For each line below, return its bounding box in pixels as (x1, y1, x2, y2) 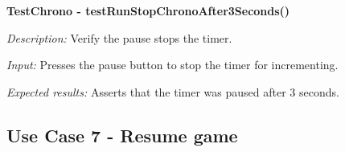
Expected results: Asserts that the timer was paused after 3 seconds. (6, 83, 339, 100)
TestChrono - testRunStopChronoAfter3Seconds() (6, 2, 290, 18)
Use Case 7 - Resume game (6, 122, 238, 147)
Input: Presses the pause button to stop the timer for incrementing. (6, 56, 339, 73)
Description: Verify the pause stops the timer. (6, 29, 232, 46)
